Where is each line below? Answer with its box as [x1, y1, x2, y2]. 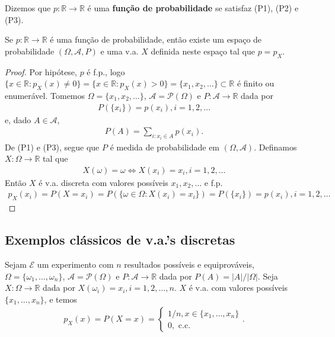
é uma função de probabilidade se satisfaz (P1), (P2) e [87, 2, 299, 14]
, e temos [44, 293, 77, 305]
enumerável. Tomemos [5, 89, 85, 101]
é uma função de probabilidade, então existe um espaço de [50, 33, 262, 46]
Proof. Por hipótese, [5, 65, 77, 78]
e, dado [5, 113, 31, 126]
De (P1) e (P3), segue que [5, 140, 100, 153]
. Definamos [254, 140, 297, 153]
